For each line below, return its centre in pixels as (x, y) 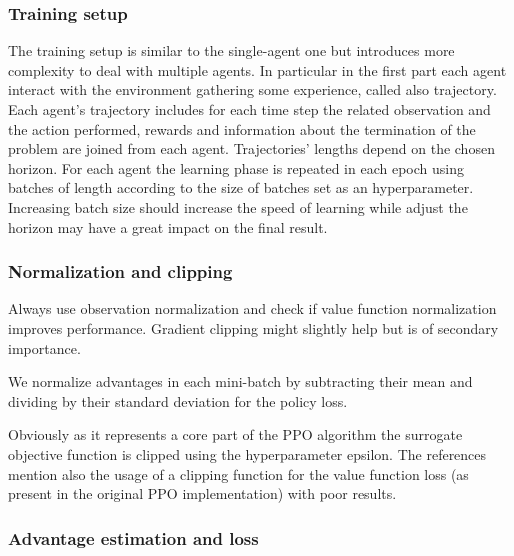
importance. (44, 347)
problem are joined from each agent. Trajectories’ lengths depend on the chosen (251, 148)
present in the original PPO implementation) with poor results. (202, 493)
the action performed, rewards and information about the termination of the (242, 128)
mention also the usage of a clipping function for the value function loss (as (238, 473)
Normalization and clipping (120, 271)
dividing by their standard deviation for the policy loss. (178, 400)
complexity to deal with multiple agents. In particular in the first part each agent (257, 69)
